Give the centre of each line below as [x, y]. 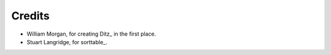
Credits [31, 16]
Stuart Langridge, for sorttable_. [67, 42]
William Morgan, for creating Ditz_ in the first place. [91, 34]
